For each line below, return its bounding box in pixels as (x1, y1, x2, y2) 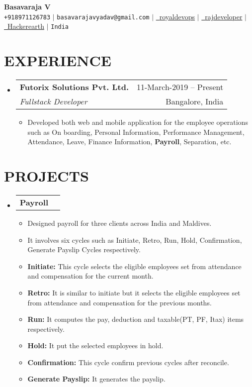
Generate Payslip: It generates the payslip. (27, 374, 166, 384)
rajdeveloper (205, 11, 243, 21)
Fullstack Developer (19, 96, 87, 107)
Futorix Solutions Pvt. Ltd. (19, 81, 129, 93)
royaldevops (159, 11, 195, 21)
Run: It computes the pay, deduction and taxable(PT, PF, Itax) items (27, 314, 244, 324)
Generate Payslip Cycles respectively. (27, 244, 141, 255)
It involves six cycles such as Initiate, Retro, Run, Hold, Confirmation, (27, 234, 242, 245)
